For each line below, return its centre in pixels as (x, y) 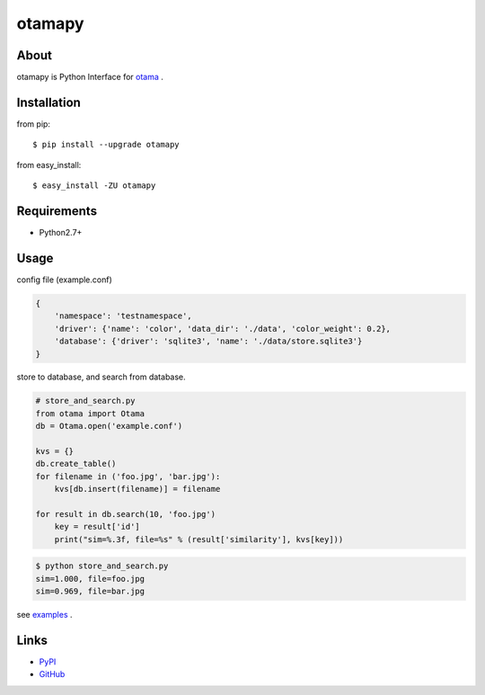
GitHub (52, 674)
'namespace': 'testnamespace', (123, 316)
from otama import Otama (90, 413)
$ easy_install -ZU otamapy (94, 186)
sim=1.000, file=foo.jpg (90, 579)
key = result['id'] (97, 527)
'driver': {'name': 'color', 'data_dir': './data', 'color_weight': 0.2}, (222, 329)
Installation (48, 102)
